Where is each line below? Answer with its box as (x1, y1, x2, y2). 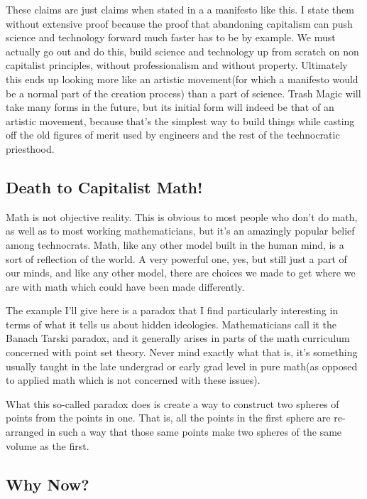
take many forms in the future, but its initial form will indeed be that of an (6, 100, 334, 114)
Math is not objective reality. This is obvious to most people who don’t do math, (6, 209, 358, 224)
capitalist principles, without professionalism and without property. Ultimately (6, 58, 348, 73)
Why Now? (6, 473, 89, 495)
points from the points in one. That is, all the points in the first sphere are (6, 410, 331, 425)
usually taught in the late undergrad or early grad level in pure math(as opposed (6, 358, 358, 373)
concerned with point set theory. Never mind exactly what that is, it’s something (6, 345, 358, 360)
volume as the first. (6, 438, 89, 453)
